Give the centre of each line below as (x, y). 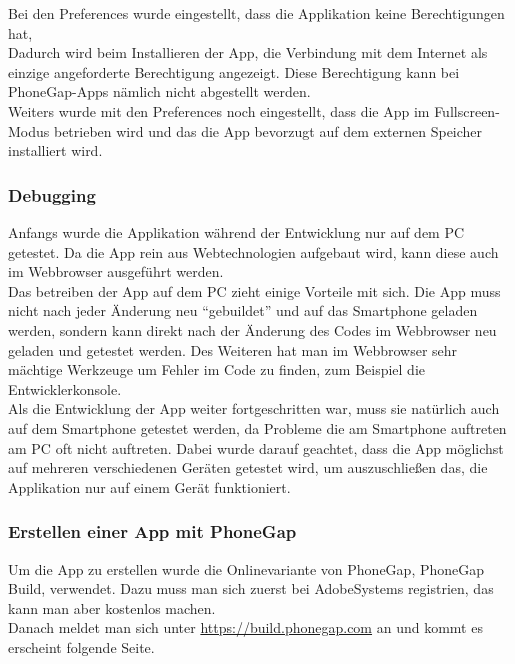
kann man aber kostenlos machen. (112, 607)
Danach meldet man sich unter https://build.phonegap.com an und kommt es (245, 627)
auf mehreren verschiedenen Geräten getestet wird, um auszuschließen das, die (248, 467)
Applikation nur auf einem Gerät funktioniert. (149, 486)
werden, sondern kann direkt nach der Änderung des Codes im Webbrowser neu (252, 329)
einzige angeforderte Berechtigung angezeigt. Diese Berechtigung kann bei (234, 71)
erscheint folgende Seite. (81, 646)
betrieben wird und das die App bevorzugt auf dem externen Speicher (268, 130)
